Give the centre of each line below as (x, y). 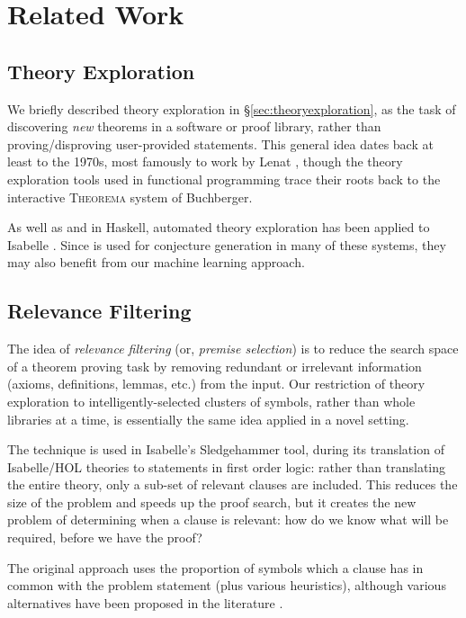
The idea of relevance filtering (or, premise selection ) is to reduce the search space (233, 349)
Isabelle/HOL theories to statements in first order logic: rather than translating (227, 466)
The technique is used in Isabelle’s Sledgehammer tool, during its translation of (226, 449)
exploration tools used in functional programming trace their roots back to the (224, 179)
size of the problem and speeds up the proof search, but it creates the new (212, 502)
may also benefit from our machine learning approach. (156, 262)
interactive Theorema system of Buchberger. (130, 197)
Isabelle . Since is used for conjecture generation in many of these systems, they (227, 244)
